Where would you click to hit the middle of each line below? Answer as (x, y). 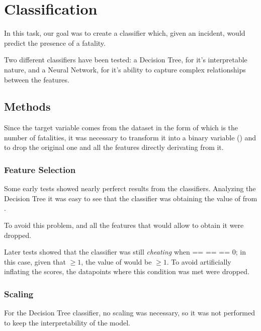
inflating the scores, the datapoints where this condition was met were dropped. (127, 271)
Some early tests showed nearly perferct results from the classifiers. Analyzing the (130, 188)
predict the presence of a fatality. (55, 43)
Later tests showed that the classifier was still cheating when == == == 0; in (125, 252)
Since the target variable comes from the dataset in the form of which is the (121, 128)
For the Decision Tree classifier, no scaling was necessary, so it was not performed (130, 313)
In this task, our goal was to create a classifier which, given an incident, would (125, 33)
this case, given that (35, 261)
